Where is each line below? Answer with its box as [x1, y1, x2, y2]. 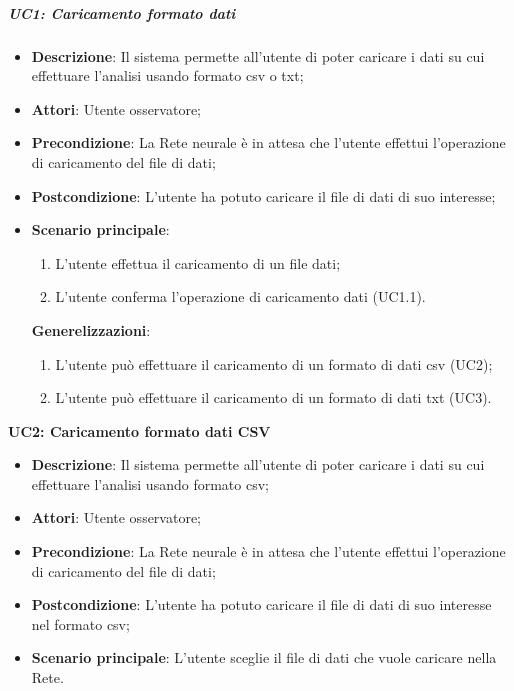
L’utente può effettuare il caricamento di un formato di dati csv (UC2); [55, 353, 493, 374]
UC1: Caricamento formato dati [8, 2, 236, 23]
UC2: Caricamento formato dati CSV [8, 420, 271, 441]
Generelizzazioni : [31, 319, 151, 340]
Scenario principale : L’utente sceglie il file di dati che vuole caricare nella [31, 647, 497, 668]
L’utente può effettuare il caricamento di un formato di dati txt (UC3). [55, 387, 492, 408]
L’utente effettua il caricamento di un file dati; [55, 252, 341, 273]
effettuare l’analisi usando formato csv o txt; [31, 65, 304, 86]
